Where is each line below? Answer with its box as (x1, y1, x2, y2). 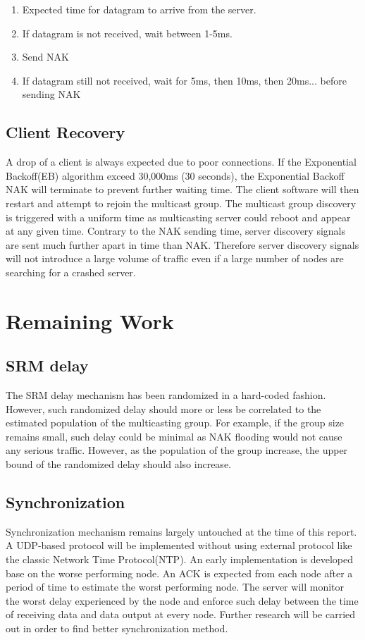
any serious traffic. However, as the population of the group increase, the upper (6, 443, 348, 457)
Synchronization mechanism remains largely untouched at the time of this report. (6, 524, 357, 539)
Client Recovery (6, 121, 125, 143)
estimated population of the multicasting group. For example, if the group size (6, 415, 345, 430)
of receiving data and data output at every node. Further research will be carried (6, 607, 356, 622)
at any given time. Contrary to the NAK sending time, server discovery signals (6, 223, 345, 238)
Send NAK (22, 49, 69, 64)
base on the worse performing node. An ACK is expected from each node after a (6, 565, 353, 580)
